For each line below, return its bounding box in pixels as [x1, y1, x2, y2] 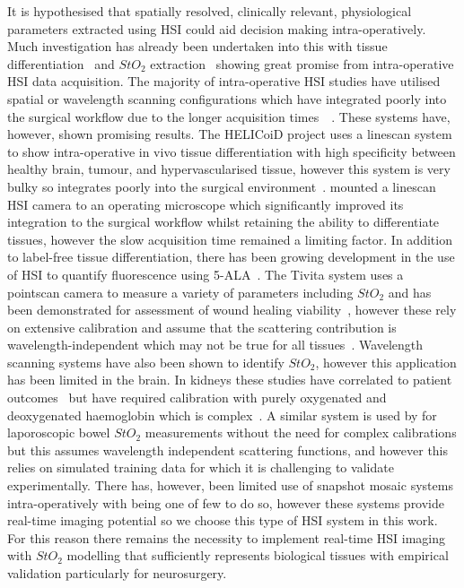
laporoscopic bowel [7, 423, 110, 442]
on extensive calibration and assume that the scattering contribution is [7, 317, 397, 336]
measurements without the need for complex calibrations [144, 423, 457, 442]
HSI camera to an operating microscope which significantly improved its [7, 195, 404, 213]
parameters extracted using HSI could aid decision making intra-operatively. [7, 19, 426, 38]
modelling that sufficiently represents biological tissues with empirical [66, 546, 449, 565]
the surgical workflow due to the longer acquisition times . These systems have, [7, 107, 451, 125]
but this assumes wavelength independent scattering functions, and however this [7, 440, 449, 459]
